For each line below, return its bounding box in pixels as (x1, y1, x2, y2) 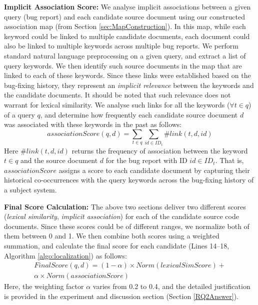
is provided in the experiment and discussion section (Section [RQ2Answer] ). (4, 290, 239, 301)
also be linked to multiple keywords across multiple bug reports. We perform (4, 40, 238, 51)
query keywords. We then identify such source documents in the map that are (4, 60, 242, 70)
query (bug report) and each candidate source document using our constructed (4, 11, 245, 21)
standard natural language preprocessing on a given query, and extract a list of (4, 50, 246, 60)
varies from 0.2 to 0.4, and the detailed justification (92, 281, 250, 291)
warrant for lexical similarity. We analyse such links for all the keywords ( (4, 99, 230, 109)
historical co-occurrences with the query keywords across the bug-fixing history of (4, 174, 254, 185)
